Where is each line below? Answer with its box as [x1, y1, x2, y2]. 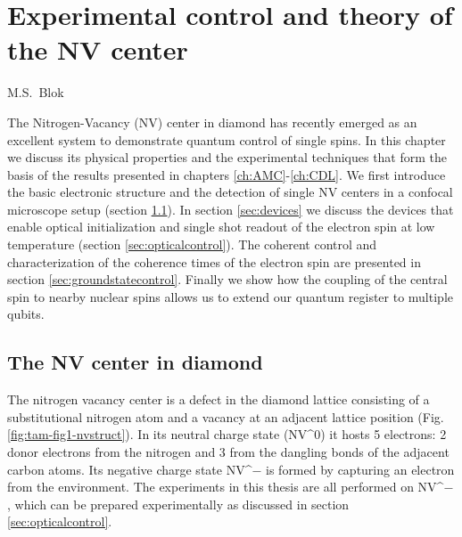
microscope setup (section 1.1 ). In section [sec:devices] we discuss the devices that [7, 199, 454, 218]
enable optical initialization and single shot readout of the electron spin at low [7, 217, 435, 236]
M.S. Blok [7, 83, 64, 102]
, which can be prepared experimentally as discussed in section [7, 494, 350, 513]
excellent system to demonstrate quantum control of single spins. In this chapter [7, 130, 446, 149]
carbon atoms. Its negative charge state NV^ [7, 460, 252, 478]
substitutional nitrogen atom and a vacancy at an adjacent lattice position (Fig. [7, 407, 444, 426]
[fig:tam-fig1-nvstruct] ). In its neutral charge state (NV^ [7, 425, 315, 443]
